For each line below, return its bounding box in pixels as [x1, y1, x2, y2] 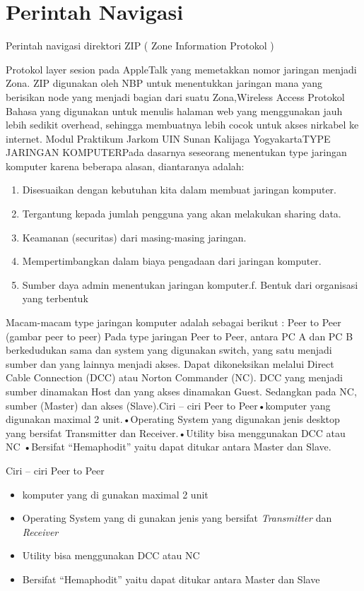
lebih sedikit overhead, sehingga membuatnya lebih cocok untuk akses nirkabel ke [6, 117, 359, 132]
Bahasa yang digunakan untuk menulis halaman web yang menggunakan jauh [6, 103, 343, 118]
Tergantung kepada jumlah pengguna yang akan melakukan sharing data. [22, 206, 341, 221]
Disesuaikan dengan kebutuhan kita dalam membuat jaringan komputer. [22, 182, 337, 197]
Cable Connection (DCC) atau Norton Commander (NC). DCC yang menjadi [6, 370, 343, 385]
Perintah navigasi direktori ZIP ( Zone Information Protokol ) [6, 38, 274, 53]
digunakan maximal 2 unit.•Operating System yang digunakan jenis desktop [6, 412, 340, 426]
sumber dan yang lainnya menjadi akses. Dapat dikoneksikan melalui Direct [6, 356, 334, 371]
